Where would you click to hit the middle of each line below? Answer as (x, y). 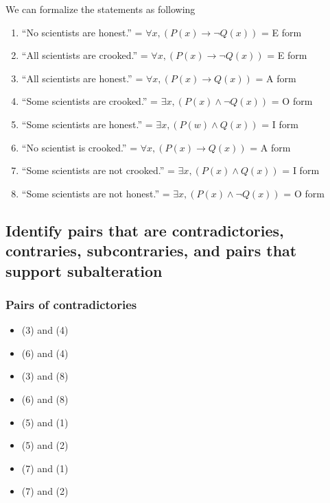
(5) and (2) (45, 445)
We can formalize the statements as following (101, 9)
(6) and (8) (45, 398)
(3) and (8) (45, 376)
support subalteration (84, 270)
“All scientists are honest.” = (82, 78)
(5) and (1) (45, 422)
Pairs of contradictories (71, 304)
